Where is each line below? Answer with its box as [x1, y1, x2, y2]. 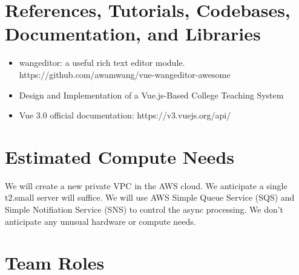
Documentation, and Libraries [5, 21, 261, 46]
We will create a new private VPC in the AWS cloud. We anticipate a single [5, 179, 287, 192]
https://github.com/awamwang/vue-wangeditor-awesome [19, 68, 231, 80]
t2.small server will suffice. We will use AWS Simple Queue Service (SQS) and [5, 191, 295, 204]
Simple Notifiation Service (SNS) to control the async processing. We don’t [5, 203, 284, 215]
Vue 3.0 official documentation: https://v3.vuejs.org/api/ [19, 109, 231, 121]
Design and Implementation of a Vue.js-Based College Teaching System [19, 88, 284, 101]
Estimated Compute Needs [5, 144, 234, 169]
